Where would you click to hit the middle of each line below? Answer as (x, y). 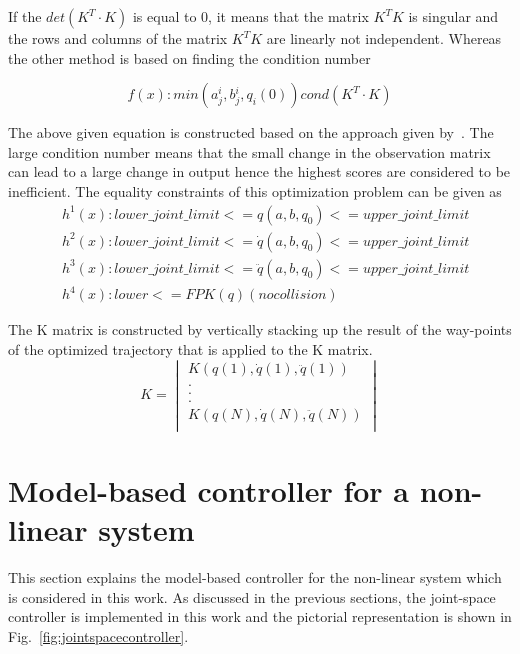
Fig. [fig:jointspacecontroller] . (98, 635)
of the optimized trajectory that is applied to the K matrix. (190, 348)
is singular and (453, 16)
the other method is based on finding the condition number (189, 57)
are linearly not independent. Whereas (384, 38)
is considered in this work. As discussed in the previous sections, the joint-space (252, 596)
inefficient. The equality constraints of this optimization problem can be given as (255, 190)
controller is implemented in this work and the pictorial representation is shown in (260, 616)
